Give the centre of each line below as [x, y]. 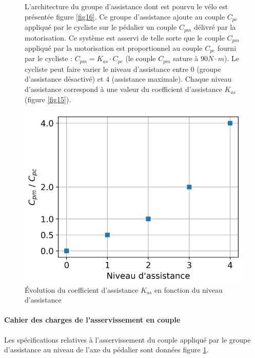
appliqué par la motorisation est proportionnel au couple [114, 48]
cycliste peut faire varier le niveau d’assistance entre [106, 69]
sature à [186, 58]
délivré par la [215, 27]
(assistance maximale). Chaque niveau [172, 79]
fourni [227, 48]
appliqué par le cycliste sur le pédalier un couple [101, 27]
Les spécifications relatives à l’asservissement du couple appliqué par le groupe [128, 339]
